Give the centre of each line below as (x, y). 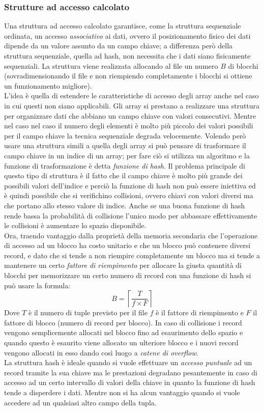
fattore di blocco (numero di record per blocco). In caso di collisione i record (123, 322)
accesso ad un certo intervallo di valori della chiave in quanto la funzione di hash (130, 382)
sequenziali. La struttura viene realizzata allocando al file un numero (111, 65)
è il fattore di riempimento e (200, 312)
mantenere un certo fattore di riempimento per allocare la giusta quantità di (123, 265)
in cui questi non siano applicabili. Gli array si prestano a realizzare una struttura (132, 105)
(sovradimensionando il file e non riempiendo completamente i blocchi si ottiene (128, 76)
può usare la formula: (37, 285)
